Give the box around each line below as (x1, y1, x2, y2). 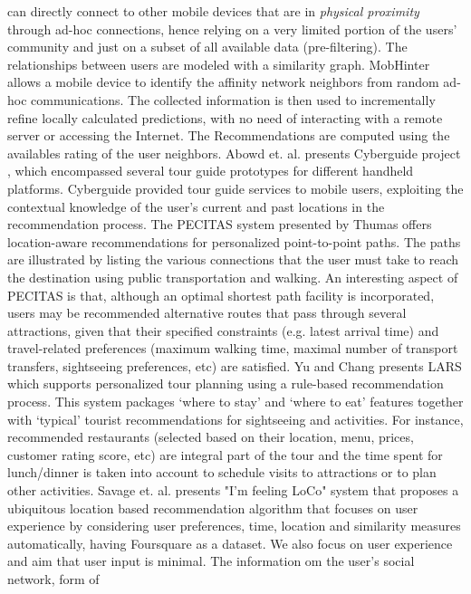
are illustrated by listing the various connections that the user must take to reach (7, 250, 459, 269)
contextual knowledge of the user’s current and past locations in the (7, 196, 385, 216)
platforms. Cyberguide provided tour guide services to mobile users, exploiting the (7, 178, 464, 197)
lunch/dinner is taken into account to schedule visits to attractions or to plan (7, 463, 437, 482)
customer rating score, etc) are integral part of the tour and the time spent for (7, 445, 443, 464)
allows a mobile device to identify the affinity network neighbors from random (7, 72, 439, 91)
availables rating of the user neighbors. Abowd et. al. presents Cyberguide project (7, 143, 461, 162)
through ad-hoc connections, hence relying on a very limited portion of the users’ (7, 19, 457, 38)
